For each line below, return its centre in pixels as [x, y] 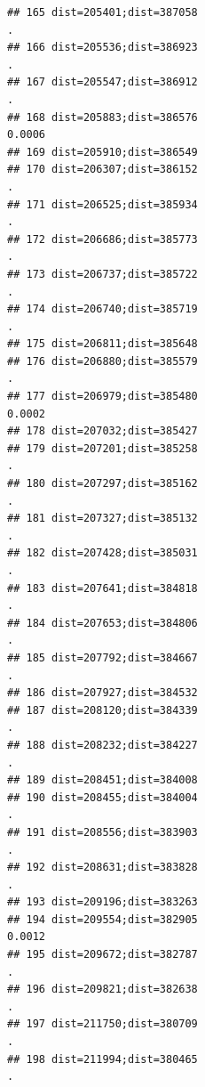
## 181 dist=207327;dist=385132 [102, 519]
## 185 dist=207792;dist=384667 [102, 657]
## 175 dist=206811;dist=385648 [102, 344]
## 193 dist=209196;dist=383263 [102, 902]
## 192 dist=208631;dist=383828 [102, 868]
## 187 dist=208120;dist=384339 [102, 710]
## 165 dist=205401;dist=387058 [102, 12]
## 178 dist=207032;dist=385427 [102, 431]
